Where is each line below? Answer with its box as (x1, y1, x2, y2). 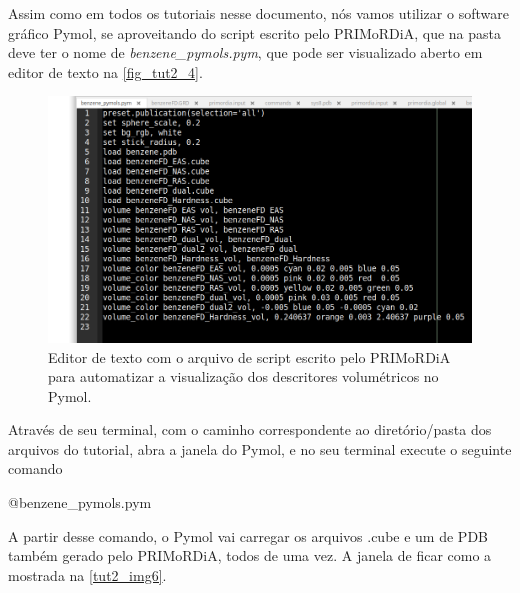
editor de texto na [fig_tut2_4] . (8, 61, 203, 82)
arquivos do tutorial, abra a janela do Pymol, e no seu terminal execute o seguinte (8, 438, 512, 459)
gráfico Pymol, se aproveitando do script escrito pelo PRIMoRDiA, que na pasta (8, 22, 501, 43)
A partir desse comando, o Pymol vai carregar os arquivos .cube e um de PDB (8, 525, 489, 546)
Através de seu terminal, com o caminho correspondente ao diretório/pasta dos (8, 419, 492, 440)
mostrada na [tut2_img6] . (8, 564, 167, 585)
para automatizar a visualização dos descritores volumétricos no (48, 366, 439, 387)
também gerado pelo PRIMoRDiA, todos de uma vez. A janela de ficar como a (8, 545, 492, 566)
